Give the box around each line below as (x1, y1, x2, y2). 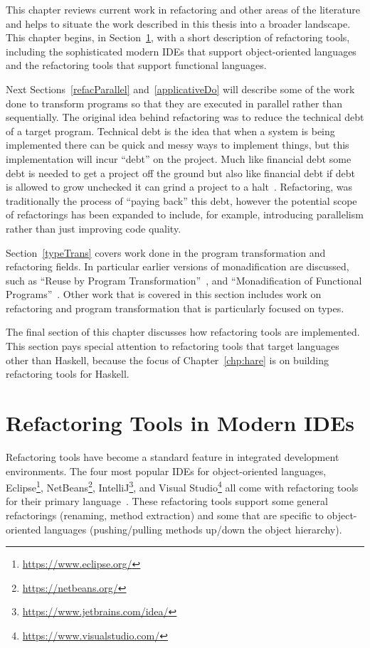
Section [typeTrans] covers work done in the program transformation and (6, 245, 326, 260)
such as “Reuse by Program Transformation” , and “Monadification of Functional (6, 272, 362, 287)
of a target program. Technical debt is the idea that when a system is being (6, 123, 335, 138)
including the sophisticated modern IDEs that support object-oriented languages (6, 43, 356, 58)
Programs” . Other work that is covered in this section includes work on (6, 287, 322, 302)
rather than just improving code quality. (6, 221, 181, 235)
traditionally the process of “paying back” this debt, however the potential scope (6, 193, 357, 208)
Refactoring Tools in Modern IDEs (6, 408, 354, 437)
